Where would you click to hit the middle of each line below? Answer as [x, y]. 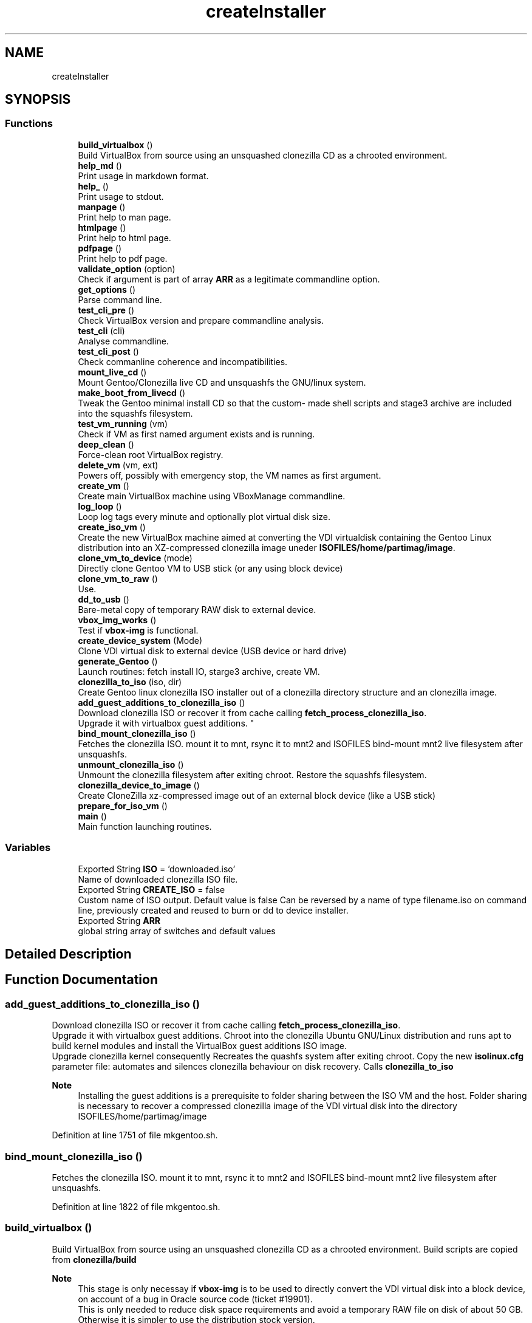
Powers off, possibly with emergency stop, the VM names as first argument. [230, 475]
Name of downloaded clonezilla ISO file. [158, 879]
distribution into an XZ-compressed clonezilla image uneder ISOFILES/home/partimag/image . [267, 547]
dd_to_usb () [104, 599]
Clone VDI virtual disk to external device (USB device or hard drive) [212, 651]
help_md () [100, 165]
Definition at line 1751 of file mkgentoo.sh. [135, 1135]
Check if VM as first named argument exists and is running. [196, 434]
